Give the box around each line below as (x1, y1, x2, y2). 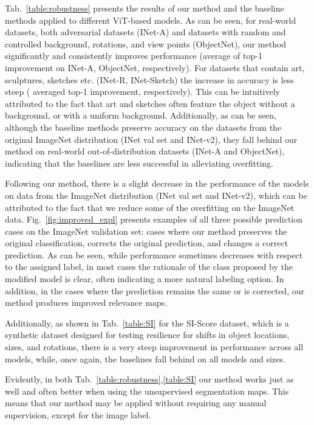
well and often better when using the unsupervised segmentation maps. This (5, 384, 289, 397)
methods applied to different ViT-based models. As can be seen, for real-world (5, 13, 296, 26)
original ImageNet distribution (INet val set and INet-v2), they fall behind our (5, 133, 298, 145)
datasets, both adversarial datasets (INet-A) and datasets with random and (5, 26, 286, 38)
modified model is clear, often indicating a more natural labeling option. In (5, 272, 284, 285)
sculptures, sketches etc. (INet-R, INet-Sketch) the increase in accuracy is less (5, 73, 294, 86)
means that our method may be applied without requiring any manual (5, 396, 267, 409)
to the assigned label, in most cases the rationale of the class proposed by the (5, 260, 293, 273)
